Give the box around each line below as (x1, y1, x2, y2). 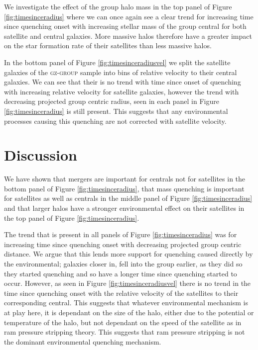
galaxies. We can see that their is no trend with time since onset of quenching (4, 77, 241, 87)
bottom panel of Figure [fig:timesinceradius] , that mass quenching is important (4, 183, 245, 193)
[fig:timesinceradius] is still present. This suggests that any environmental (4, 105, 228, 116)
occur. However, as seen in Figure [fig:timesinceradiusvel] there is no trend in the (4, 278, 251, 288)
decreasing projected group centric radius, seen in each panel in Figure (4, 96, 219, 106)
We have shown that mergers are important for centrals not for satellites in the (4, 174, 246, 184)
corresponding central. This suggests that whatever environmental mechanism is (4, 297, 248, 308)
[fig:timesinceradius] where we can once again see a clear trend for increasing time (4, 11, 254, 21)
